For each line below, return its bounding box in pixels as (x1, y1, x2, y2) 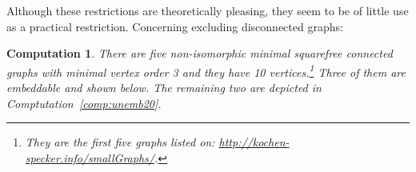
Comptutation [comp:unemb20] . (6, 94, 162, 111)
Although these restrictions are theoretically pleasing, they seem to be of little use (6, 2, 409, 18)
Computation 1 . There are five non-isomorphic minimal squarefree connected (6, 45, 393, 62)
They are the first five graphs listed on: (25, 134, 215, 150)
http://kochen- (218, 134, 290, 150)
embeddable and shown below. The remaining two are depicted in (6, 79, 322, 96)
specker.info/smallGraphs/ (25, 149, 154, 166)
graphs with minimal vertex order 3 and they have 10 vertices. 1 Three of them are (6, 61, 406, 80)
